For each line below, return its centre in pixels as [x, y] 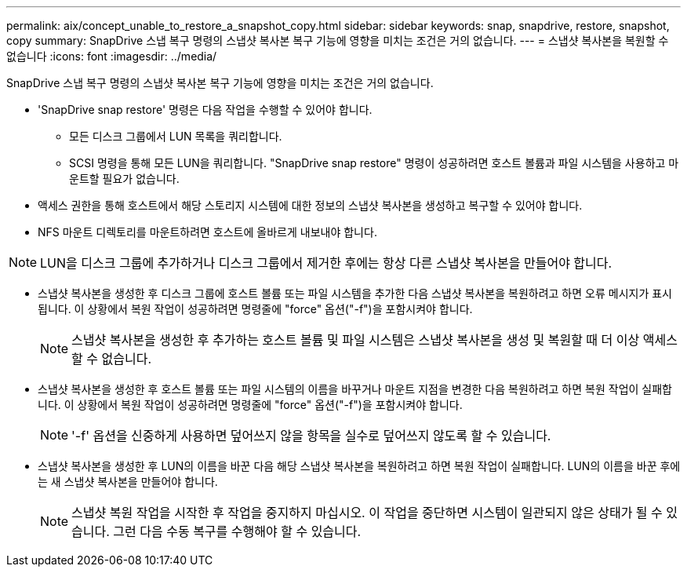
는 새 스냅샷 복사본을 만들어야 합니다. [128, 482]
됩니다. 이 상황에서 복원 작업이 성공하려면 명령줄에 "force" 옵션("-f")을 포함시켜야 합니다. [255, 309]
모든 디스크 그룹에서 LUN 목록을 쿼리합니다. [176, 136]
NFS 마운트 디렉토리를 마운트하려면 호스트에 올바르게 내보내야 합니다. [207, 232]
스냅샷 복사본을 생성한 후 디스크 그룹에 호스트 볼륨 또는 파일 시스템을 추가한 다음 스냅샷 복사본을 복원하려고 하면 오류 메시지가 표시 [355, 293]
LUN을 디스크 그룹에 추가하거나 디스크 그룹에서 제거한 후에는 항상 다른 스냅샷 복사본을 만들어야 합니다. [326, 263]
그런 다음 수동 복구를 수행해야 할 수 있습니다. [237, 531]
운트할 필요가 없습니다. [124, 179]
